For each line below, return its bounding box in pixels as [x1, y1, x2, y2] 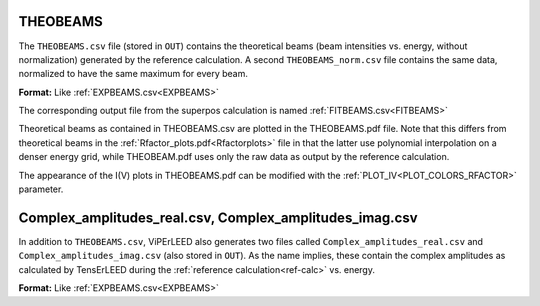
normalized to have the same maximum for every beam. [18, 68, 249, 80]
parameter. [18, 183, 64, 195]
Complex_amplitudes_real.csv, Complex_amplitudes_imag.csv [18, 209, 419, 226]
